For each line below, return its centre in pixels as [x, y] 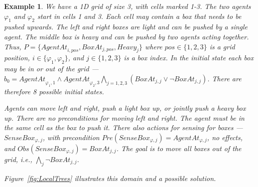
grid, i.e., [18, 159]
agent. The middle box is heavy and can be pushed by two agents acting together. [127, 36]
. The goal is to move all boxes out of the [179, 148]
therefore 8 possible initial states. [54, 91]
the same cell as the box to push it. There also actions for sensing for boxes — [124, 127]
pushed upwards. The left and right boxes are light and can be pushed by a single [126, 27]
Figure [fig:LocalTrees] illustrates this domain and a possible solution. [110, 178]
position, [17, 58]
